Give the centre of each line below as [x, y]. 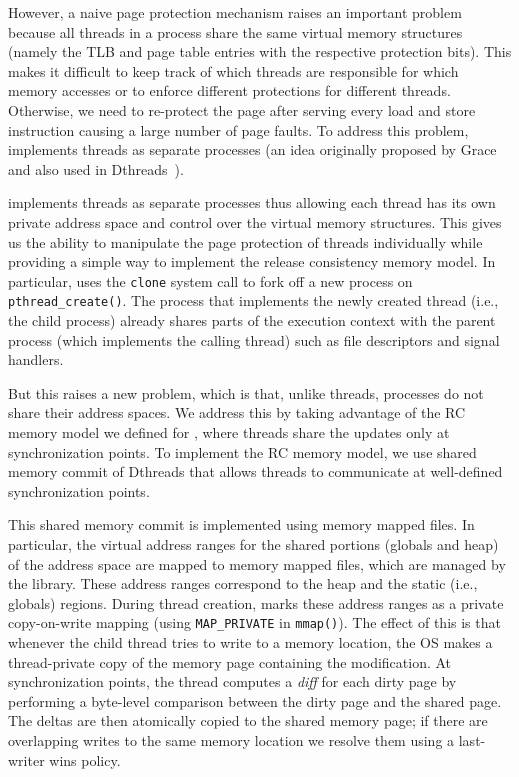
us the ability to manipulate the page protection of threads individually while [245, 241]
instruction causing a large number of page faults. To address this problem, [238, 129]
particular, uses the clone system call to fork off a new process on [210, 280]
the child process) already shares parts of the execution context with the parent [252, 320]
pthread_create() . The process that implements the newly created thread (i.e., [253, 300]
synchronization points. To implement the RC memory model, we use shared [242, 451]
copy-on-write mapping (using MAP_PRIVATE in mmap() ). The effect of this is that [254, 622]
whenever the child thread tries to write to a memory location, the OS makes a [250, 642]
